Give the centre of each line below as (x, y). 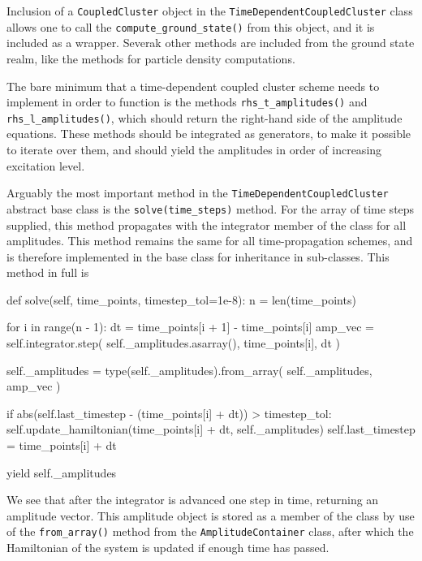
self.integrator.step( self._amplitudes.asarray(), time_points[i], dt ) (173, 343)
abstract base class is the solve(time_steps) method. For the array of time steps (211, 208)
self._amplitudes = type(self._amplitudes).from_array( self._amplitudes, (189, 370)
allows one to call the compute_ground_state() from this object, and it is (191, 26)
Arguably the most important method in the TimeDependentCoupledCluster (198, 193)
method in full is (48, 272)
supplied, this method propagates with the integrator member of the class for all (207, 224)
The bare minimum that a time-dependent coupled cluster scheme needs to (193, 86)
